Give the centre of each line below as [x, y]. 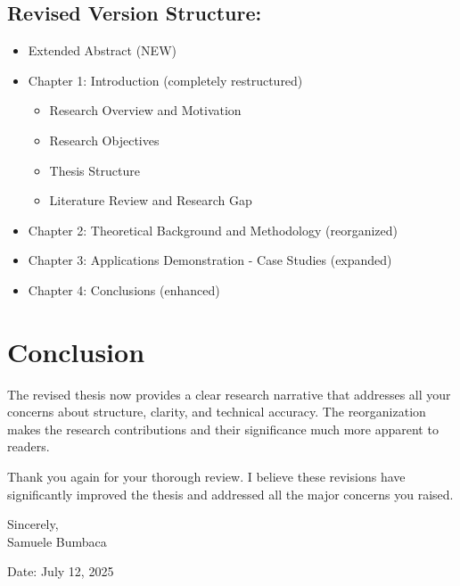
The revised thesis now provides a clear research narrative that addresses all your [229, 394]
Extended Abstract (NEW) [102, 50]
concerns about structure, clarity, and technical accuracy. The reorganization [217, 412]
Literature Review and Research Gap [151, 200]
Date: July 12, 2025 [61, 571]
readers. [29, 446]
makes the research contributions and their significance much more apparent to [223, 429]
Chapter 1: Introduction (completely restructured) [165, 80]
